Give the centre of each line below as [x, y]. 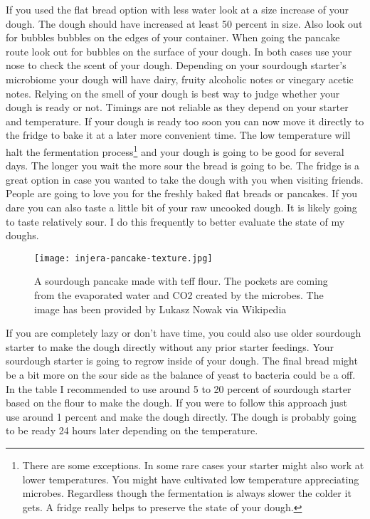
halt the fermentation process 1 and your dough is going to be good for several [175, 150]
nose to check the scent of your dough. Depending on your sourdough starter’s [176, 65]
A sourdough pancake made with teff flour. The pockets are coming [181, 281]
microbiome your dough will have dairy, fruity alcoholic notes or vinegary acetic [180, 79]
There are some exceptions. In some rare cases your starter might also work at [193, 465]
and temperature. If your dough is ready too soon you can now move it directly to [185, 121]
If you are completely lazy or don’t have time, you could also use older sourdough [184, 333]
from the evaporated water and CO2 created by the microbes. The [179, 295]
